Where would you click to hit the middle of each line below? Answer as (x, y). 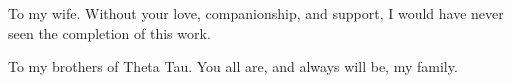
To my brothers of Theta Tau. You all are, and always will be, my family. (233, 66)
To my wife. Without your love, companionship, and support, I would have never (256, 13)
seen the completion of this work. (109, 32)
